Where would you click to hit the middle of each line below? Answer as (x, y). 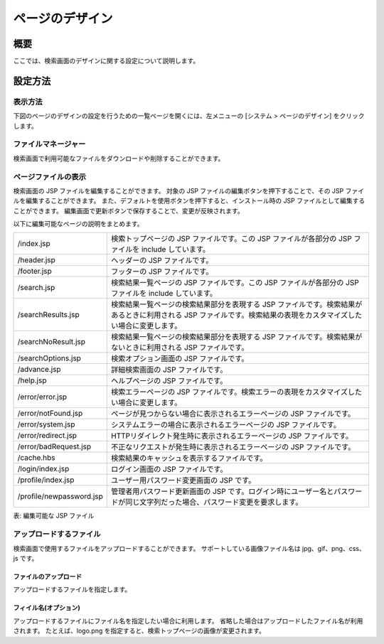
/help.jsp (32, 380)
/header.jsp (37, 260)
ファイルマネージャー (49, 144)
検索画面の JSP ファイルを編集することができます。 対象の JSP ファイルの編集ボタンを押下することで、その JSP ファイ (188, 190)
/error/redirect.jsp (47, 436)
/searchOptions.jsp (49, 358)
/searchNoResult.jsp (51, 342)
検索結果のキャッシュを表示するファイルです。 (189, 458)
